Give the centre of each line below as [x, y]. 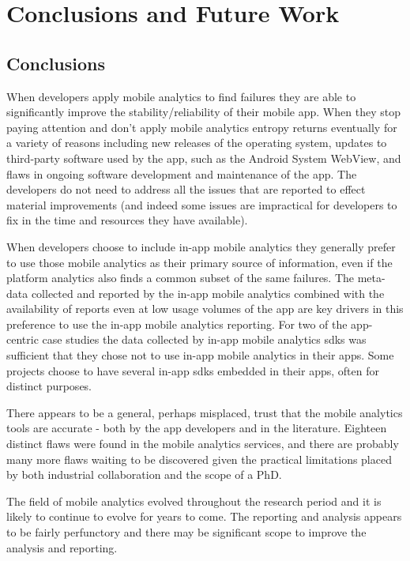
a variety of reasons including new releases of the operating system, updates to [197, 143]
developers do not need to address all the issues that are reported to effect [186, 189]
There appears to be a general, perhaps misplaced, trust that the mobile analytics [205, 412]
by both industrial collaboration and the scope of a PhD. [144, 474]
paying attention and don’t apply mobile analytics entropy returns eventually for [202, 127]
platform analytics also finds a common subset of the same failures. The [181, 278]
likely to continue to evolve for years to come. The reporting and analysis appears [204, 516]
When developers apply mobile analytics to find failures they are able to [181, 96]
